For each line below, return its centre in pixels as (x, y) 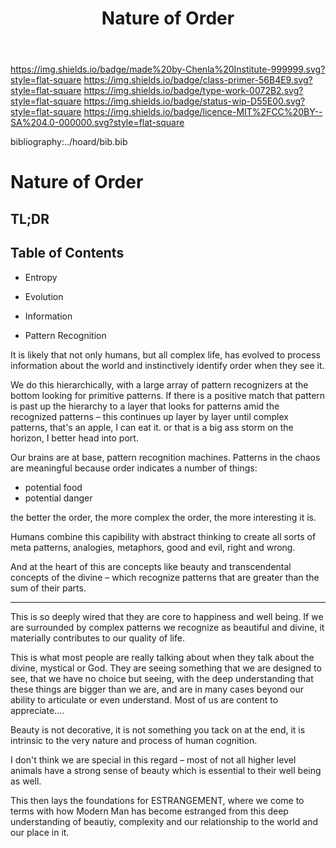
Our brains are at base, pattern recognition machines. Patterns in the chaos (165, 457)
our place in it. (40, 832)
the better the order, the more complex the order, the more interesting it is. (163, 517)
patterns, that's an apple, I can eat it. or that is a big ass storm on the (152, 427)
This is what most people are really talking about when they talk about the (162, 657)
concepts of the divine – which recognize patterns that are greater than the (165, 577)
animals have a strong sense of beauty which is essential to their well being (166, 770)
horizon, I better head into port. (74, 438)
